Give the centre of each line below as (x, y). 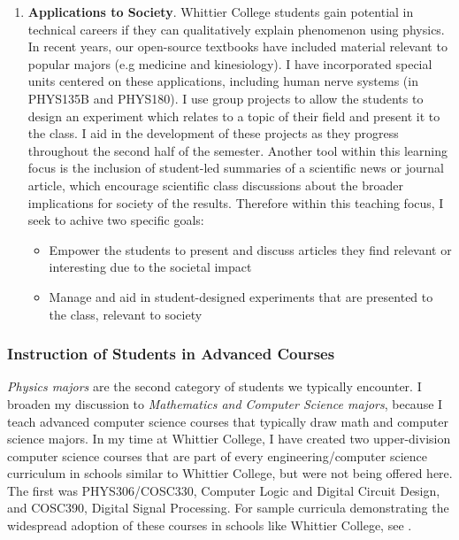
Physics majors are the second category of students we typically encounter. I (214, 386)
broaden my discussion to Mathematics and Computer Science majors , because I (225, 403)
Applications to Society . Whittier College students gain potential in (221, 12)
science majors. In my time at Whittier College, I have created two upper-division (229, 439)
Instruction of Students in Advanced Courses (171, 354)
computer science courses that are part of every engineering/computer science (217, 455)
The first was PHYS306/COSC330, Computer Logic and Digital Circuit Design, (224, 490)
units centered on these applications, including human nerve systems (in (223, 81)
